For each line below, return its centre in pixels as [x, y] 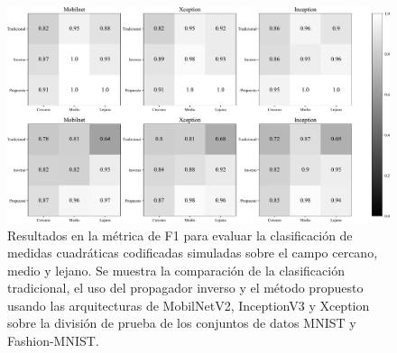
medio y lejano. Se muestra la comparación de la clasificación [176, 270]
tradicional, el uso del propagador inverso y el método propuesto [185, 288]
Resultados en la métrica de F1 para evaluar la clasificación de [180, 235]
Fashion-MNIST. [53, 341]
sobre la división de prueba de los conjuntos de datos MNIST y [182, 323]
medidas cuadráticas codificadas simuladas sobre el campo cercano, [193, 253]
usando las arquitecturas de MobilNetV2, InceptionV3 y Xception [189, 305]
